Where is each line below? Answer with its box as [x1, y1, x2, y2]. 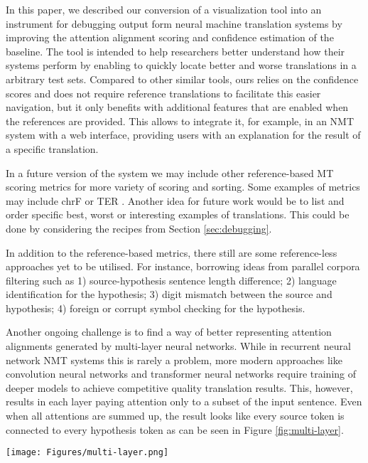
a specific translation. [6, 141, 99, 156]
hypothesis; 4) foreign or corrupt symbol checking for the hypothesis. [6, 300, 305, 315]
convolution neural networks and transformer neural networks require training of [6, 366, 357, 381]
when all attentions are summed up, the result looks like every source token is [6, 408, 345, 423]
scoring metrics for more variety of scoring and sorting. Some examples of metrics [6, 179, 360, 194]
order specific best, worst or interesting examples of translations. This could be [6, 207, 350, 222]
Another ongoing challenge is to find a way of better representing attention [6, 324, 332, 339]
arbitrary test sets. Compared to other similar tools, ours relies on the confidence [6, 71, 359, 86]
